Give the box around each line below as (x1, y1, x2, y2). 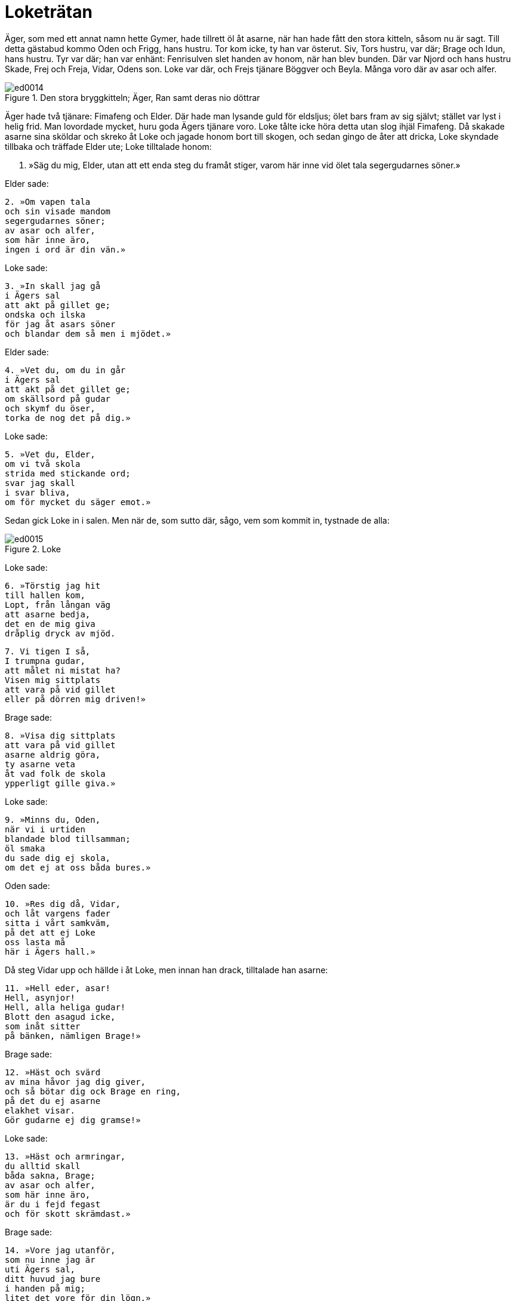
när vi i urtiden (5, 824, 85, 834)
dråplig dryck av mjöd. (5, 628, 116, 638)
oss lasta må (5, 937, 66, 947)
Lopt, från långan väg (5, 599, 111, 610)
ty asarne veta (5, 759, 76, 769)
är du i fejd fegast (5, 1199, 101, 1209)
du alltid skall (5, 1161, 81, 1171)
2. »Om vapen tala (5, 196, 91, 207)
